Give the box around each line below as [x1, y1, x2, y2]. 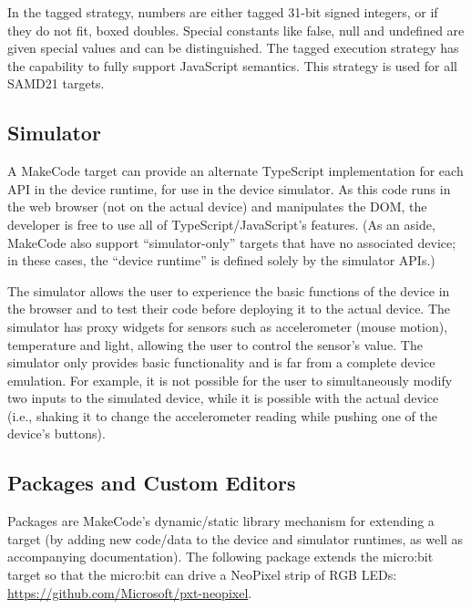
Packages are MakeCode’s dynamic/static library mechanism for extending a [7, 511, 435, 531]
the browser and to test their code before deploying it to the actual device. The [7, 299, 451, 318]
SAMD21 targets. [7, 74, 105, 93]
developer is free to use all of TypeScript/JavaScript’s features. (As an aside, [7, 214, 435, 233]
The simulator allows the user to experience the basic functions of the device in [7, 281, 450, 300]
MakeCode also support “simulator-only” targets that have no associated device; [7, 232, 456, 252]
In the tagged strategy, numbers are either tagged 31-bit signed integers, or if [7, 3, 438, 21]
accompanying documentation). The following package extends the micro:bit [7, 547, 434, 566]
